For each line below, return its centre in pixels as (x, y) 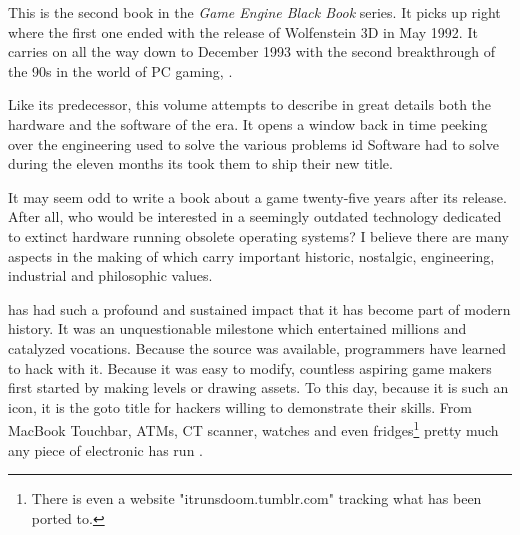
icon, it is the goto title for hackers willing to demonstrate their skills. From (240, 406)
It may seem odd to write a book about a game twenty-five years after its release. (257, 196)
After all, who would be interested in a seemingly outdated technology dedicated (255, 216)
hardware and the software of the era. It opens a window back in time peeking (248, 123)
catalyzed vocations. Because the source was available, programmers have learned (257, 347)
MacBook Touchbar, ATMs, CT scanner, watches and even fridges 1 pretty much (253, 428)
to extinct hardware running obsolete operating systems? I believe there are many (259, 235)
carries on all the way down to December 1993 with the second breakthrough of (252, 51)
